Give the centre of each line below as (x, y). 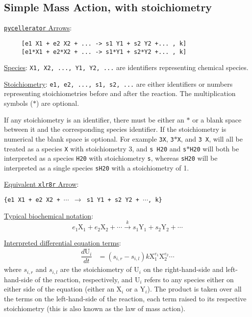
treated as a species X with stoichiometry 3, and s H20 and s (95, 148)
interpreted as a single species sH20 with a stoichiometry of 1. (97, 167)
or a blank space (217, 119)
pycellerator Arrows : (38, 28)
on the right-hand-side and (183, 269)
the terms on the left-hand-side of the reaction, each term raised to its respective (125, 298)
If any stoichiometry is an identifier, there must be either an (94, 119)
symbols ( (18, 103)
